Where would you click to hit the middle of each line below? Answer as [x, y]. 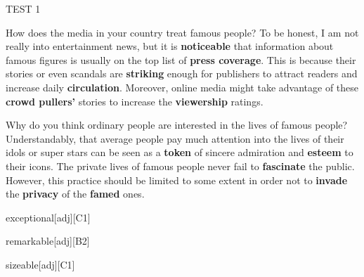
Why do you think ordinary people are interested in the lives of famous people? [177, 125]
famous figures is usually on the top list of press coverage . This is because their [181, 59]
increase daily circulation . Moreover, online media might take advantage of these [182, 87]
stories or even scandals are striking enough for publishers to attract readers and [182, 73]
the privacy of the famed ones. [75, 194]
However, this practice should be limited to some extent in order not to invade [177, 180]
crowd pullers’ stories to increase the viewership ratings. [135, 101]
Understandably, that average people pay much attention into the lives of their [175, 138]
